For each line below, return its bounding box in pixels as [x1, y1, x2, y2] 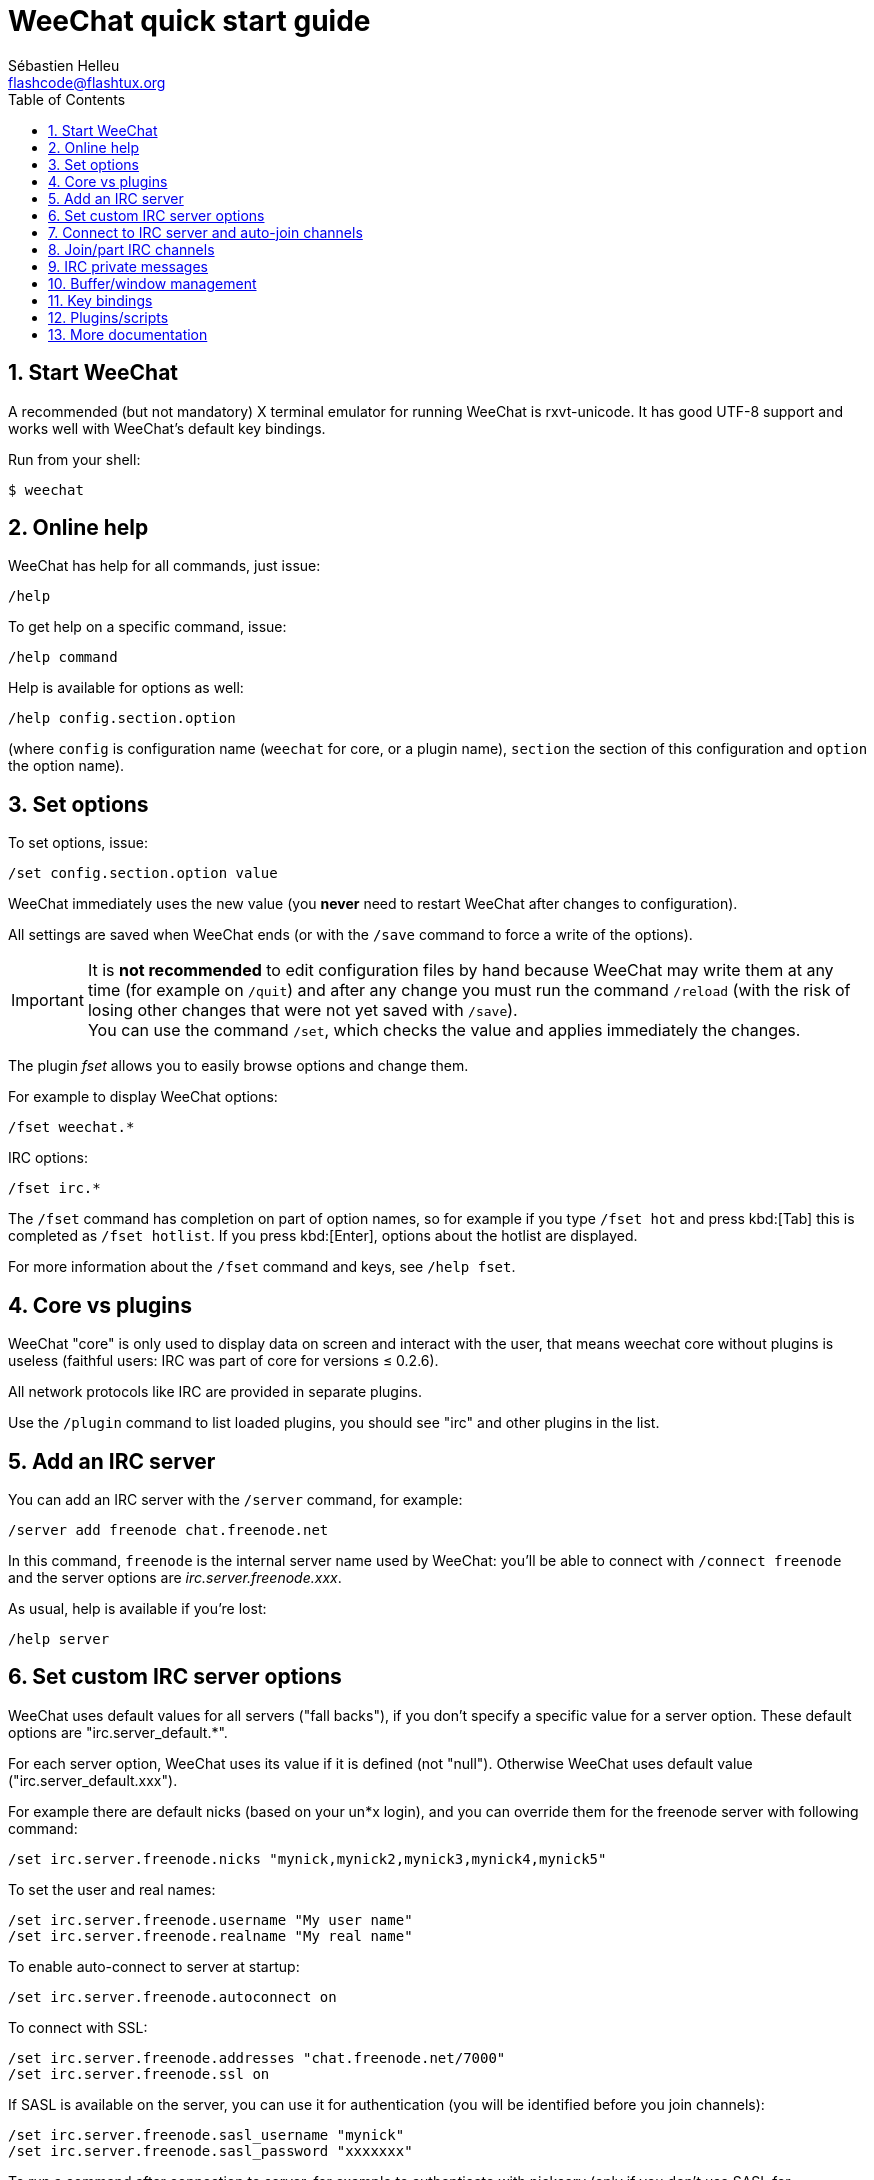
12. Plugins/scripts [48, 308, 169, 326]
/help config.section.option [8, 710, 236, 727]
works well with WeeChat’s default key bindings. [8, 419, 326, 437]
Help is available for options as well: [8, 679, 244, 697]
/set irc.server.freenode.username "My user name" [8, 1911, 413, 1928]
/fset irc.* [8, 1180, 101, 1197]
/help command [8, 649, 118, 666]
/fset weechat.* [8, 1119, 135, 1136]
